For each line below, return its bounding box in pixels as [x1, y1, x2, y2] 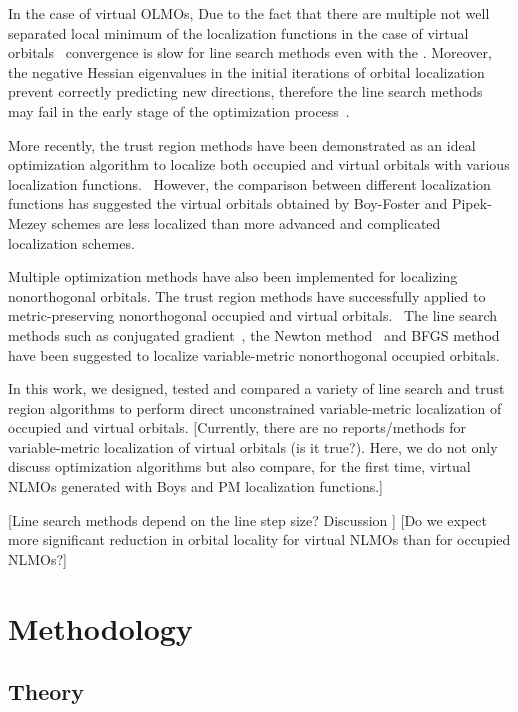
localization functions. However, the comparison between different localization [8, 173, 491, 194]
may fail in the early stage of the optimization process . [8, 100, 350, 121]
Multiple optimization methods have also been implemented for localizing [8, 266, 458, 287]
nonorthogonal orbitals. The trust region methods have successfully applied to [8, 285, 486, 306]
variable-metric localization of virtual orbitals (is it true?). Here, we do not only [8, 436, 498, 457]
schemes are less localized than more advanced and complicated [51, 212, 441, 233]
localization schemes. [8, 232, 135, 253]
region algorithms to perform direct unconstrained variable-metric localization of [8, 397, 502, 418]
